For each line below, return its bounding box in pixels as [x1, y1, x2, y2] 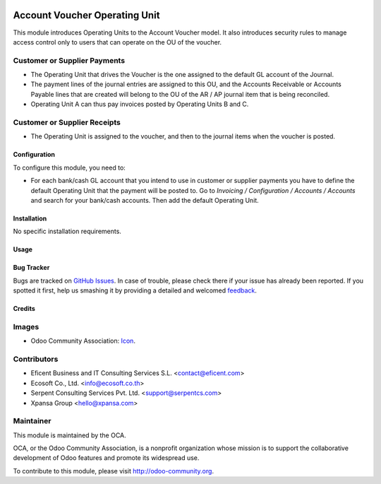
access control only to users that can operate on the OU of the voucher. [13, 37, 222, 46]
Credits [13, 305, 35, 313]
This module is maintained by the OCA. [13, 431, 126, 439]
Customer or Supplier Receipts [13, 117, 121, 127]
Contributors [13, 354, 59, 364]
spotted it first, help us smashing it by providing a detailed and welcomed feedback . [13, 286, 258, 295]
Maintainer [13, 416, 52, 426]
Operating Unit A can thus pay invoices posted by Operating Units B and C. [30, 100, 249, 109]
